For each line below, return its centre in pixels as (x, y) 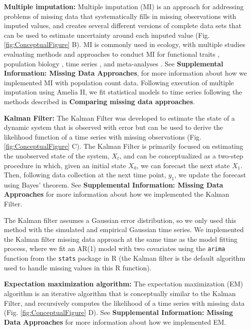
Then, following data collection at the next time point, (85, 175)
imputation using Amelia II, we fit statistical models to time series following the (123, 92)
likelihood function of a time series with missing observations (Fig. (103, 136)
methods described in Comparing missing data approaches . (100, 101)
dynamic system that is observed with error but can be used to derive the (114, 127)
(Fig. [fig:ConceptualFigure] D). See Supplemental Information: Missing (118, 312)
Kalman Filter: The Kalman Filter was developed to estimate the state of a (119, 118)
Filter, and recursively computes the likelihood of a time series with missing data (124, 303)
